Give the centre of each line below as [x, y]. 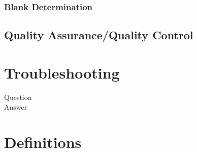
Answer [16, 107]
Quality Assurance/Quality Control [99, 35]
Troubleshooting [62, 72]
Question [18, 97]
